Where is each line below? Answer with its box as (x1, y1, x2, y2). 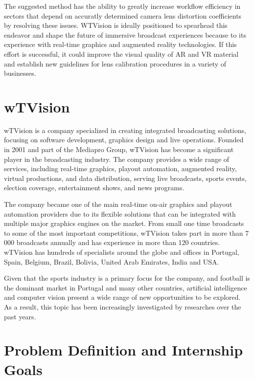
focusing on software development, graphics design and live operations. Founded (4, 134, 244, 145)
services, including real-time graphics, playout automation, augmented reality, (4, 163, 237, 174)
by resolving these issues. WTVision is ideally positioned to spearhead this (4, 20, 228, 30)
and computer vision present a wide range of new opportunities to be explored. (4, 292, 241, 302)
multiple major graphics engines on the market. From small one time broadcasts (4, 218, 244, 228)
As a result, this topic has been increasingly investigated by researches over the (4, 301, 241, 312)
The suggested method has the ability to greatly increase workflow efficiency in (4, 1, 241, 11)
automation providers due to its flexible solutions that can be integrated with (4, 208, 236, 219)
